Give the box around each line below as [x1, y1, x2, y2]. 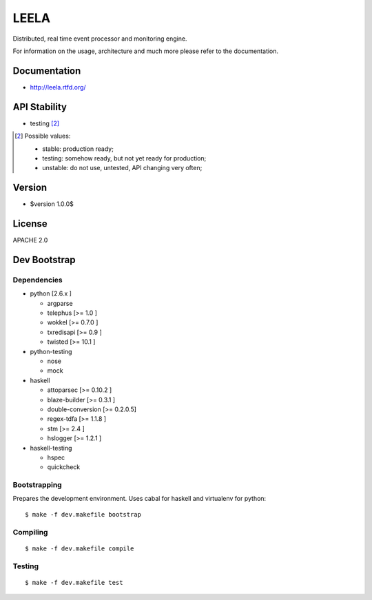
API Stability [12, 101, 67, 113]
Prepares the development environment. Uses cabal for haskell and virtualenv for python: [12, 495, 267, 503]
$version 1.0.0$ [30, 200, 74, 208]
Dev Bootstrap [12, 254, 76, 265]
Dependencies [12, 275, 63, 285]
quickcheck [47, 463, 81, 471]
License [12, 218, 48, 230]
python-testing [30, 347, 72, 355]
